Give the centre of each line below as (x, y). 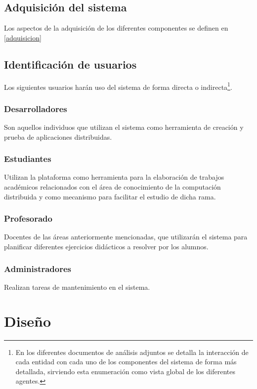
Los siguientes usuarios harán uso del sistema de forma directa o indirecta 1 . (118, 86)
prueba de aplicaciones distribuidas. (58, 136)
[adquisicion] (23, 37)
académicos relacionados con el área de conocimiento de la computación (112, 187)
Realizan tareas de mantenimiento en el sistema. (77, 287)
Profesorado (28, 218)
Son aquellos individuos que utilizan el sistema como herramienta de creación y (124, 127)
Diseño (28, 321)
